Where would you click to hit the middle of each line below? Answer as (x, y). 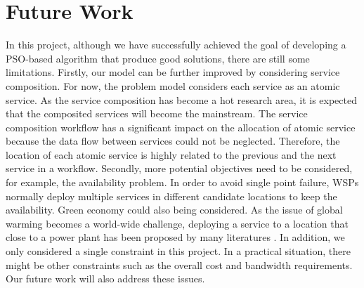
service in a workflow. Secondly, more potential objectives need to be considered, (179, 168)
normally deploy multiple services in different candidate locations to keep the (171, 196)
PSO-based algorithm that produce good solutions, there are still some (158, 58)
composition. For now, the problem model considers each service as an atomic (173, 85)
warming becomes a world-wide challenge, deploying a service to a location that (177, 223)
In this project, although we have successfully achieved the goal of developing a (176, 45)
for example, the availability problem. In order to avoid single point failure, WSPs (182, 182)
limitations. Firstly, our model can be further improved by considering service (173, 72)
